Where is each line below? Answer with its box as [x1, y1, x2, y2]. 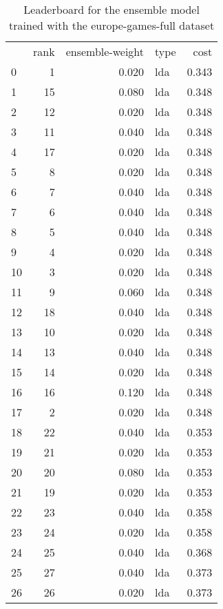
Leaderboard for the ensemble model [23, 1, 200, 17]
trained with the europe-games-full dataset [9, 17, 215, 33]
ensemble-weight [65, 43, 145, 59]
